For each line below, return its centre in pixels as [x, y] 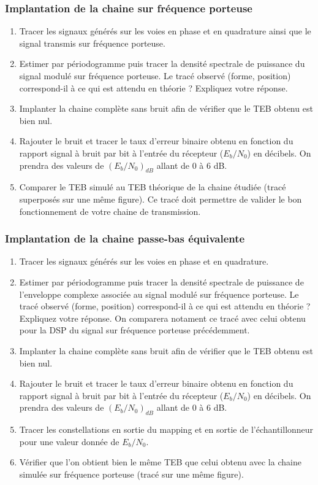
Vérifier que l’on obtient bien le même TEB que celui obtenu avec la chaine [160, 462]
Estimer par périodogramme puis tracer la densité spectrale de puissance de [161, 281]
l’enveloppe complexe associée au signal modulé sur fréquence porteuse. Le [159, 294]
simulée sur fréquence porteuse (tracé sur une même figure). [131, 474]
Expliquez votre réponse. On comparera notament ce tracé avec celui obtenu [162, 318]
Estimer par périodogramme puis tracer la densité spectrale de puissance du [162, 64]
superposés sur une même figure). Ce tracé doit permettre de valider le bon [161, 199]
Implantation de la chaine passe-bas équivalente [125, 239]
